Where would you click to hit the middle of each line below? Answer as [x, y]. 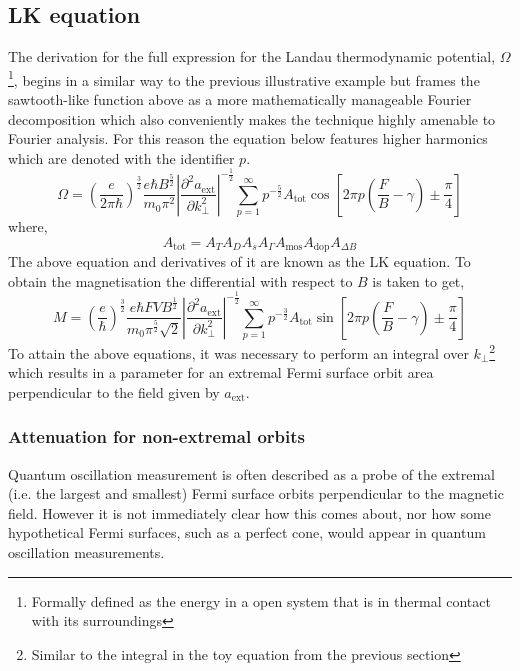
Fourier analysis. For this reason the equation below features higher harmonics [248, 138]
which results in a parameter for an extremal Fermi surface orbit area [221, 372]
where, [28, 226]
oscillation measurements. [86, 552]
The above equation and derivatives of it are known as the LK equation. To [239, 261]
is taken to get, [418, 280]
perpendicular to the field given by [114, 391]
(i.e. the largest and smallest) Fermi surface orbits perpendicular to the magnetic [256, 493]
